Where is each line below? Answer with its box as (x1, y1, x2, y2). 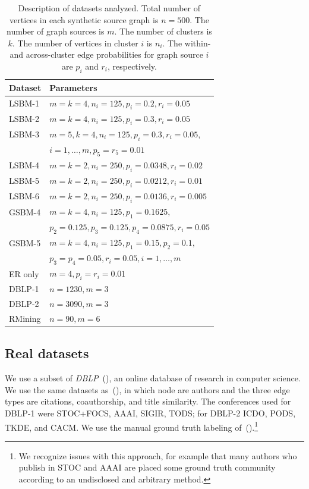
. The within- (162, 36, 211, 49)
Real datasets (5, 344, 89, 362)
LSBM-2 (9, 112, 39, 125)
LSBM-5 (9, 174, 39, 187)
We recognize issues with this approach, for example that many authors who (18, 449, 297, 462)
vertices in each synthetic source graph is (10, 13, 159, 26)
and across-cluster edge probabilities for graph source (10, 48, 203, 61)
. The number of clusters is (114, 25, 212, 37)
